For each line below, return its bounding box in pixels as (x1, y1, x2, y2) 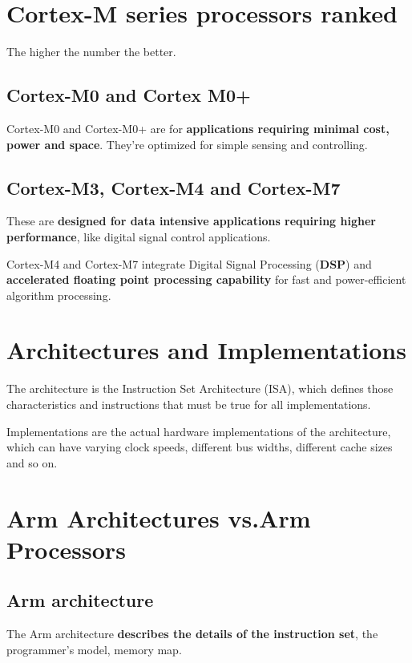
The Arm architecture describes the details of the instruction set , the (6, 625, 378, 642)
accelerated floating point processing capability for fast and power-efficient (6, 271, 406, 288)
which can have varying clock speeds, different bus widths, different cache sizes (6, 439, 393, 455)
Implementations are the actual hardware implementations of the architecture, (6, 422, 391, 439)
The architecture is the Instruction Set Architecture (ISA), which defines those (6, 380, 394, 397)
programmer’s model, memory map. (6, 641, 182, 657)
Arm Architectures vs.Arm (6, 501, 311, 534)
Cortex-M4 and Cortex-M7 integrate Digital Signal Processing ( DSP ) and (6, 255, 372, 272)
